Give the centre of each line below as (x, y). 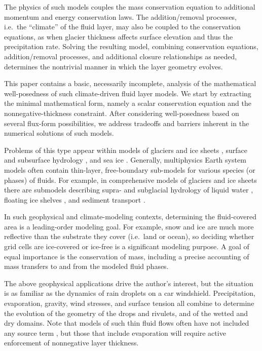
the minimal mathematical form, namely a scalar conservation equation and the (128, 103)
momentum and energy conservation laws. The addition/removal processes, (121, 16)
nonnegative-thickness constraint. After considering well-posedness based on (122, 113)
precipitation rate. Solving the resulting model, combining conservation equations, (131, 46)
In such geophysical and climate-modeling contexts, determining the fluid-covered (130, 217)
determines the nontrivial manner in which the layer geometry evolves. (114, 66)
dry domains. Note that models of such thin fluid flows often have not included (127, 323)
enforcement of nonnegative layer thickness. (71, 343)
